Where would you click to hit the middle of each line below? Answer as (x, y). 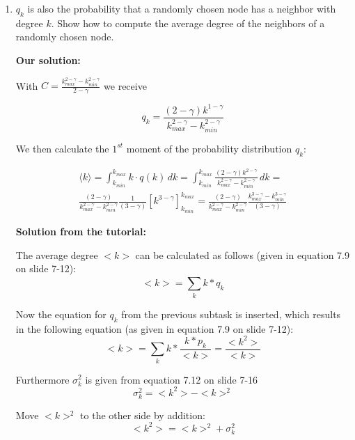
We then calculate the (62, 148)
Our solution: (48, 60)
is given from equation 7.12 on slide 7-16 (172, 379)
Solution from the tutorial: (81, 231)
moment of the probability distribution (209, 148)
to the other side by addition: (143, 415)
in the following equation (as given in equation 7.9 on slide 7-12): (155, 328)
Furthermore (42, 379)
